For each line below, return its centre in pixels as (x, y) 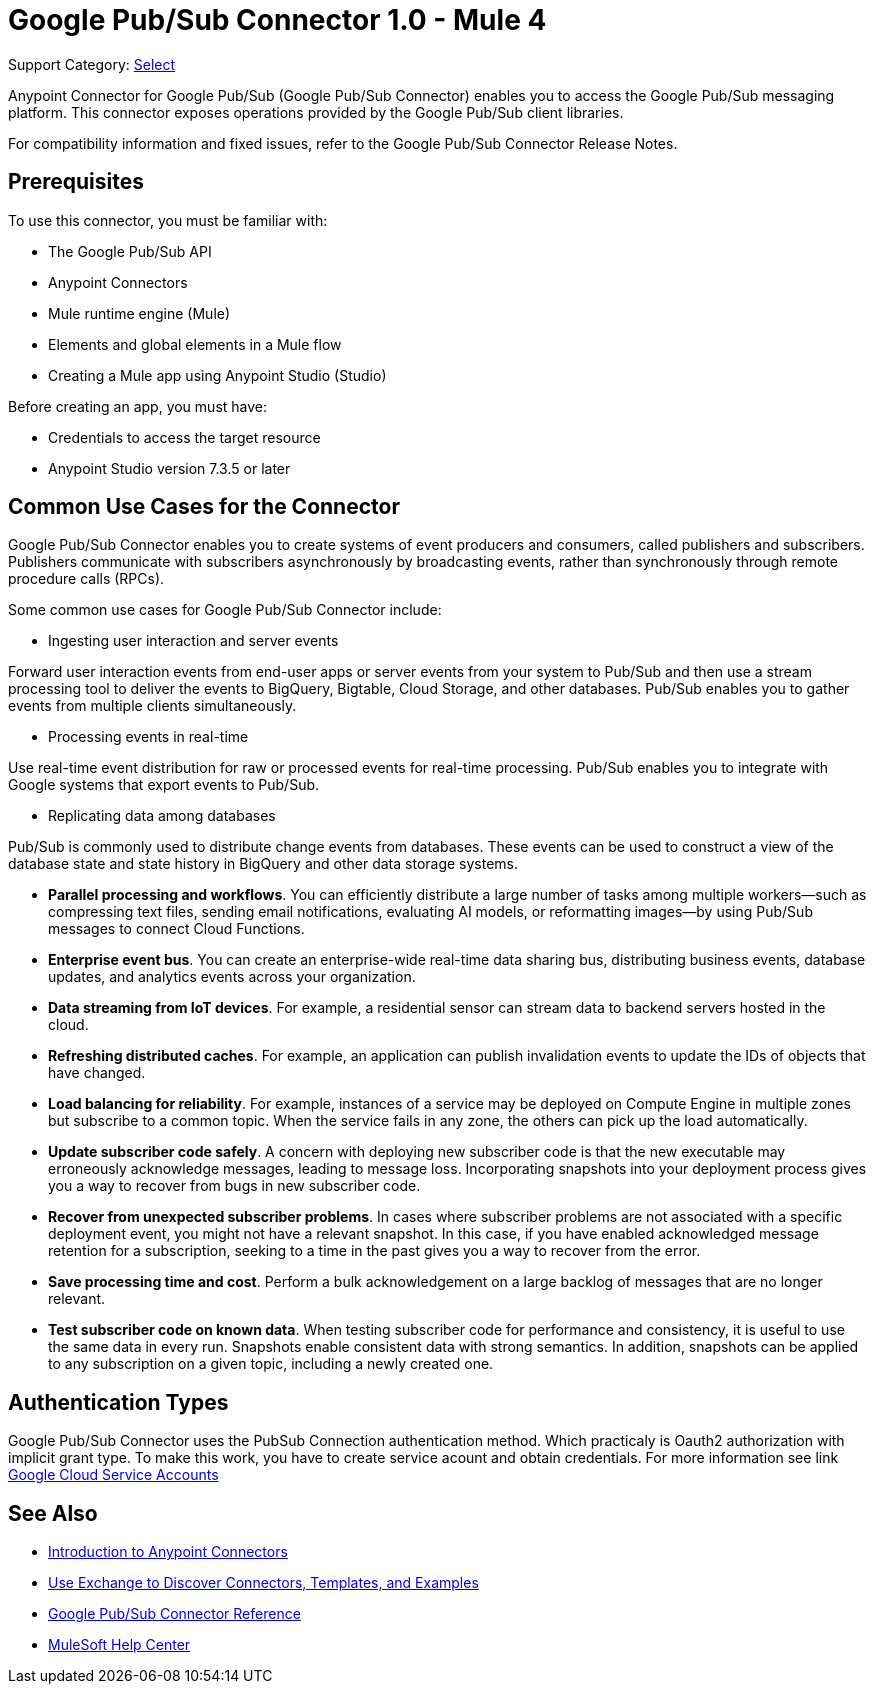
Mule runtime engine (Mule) (139, 313)
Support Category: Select (92, 64)
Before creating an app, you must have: (138, 406)
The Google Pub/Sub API (130, 251)
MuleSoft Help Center (119, 1645)
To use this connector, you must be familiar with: (168, 220)
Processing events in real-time (148, 737)
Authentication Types (118, 1402)
